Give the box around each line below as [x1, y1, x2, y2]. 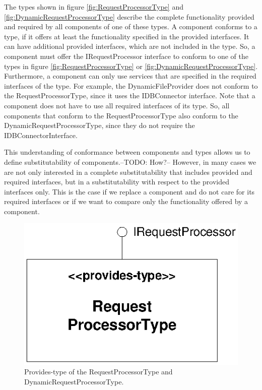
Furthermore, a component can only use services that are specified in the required [4, 71, 256, 81]
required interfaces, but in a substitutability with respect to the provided [4, 176, 229, 187]
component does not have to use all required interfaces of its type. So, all [4, 100, 230, 110]
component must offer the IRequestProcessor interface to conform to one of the [4, 50, 249, 61]
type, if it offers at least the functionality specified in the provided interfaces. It [4, 31, 249, 41]
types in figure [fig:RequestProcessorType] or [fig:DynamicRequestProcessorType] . [4, 60, 258, 71]
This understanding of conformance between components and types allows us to [4, 147, 250, 157]
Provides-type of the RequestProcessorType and [24, 366, 173, 377]
